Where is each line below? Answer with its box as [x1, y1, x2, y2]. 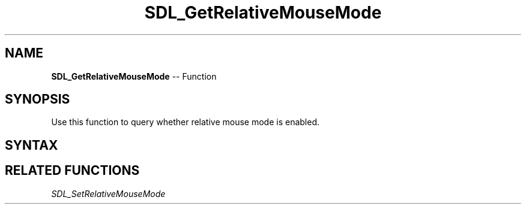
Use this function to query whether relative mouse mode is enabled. [51, 117, 320, 128]
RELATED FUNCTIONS [5, 163, 140, 178]
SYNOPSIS [5, 92, 70, 107]
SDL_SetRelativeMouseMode [51, 188, 166, 199]
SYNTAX [5, 137, 58, 153]
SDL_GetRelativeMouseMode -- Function [51, 71, 217, 81]
